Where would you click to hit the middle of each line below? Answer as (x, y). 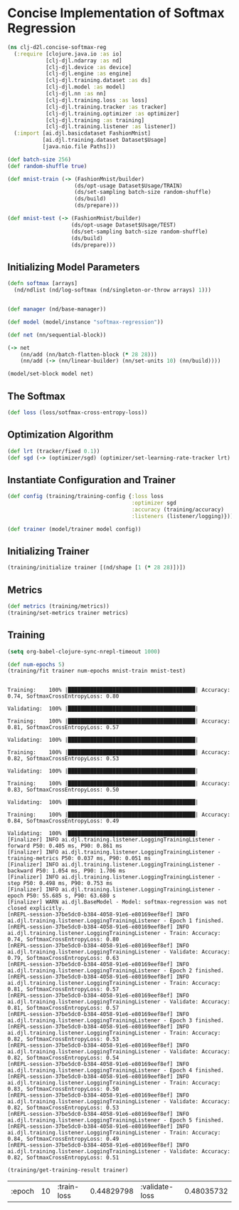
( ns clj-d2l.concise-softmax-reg (57, 47)
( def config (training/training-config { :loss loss (85, 497)
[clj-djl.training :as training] (95, 120)
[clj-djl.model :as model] (85, 87)
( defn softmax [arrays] (43, 284)
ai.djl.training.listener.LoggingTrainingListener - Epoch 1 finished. (116, 921)
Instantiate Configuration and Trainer (91, 480)
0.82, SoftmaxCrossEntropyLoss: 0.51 (63, 1158)
